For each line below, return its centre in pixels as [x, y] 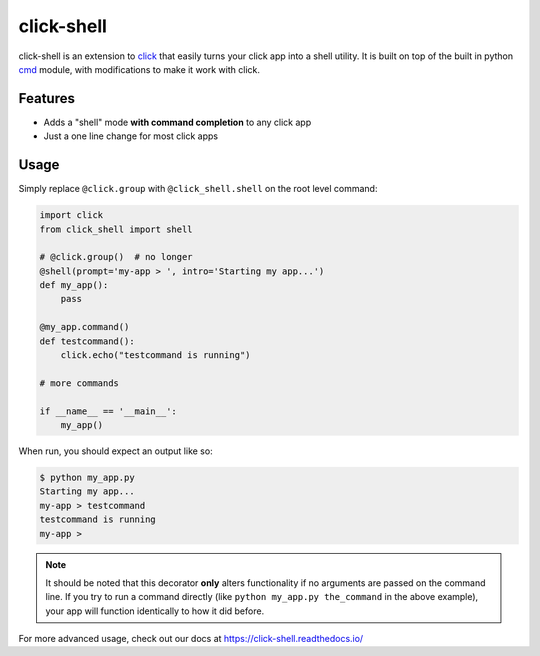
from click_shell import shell [116, 229]
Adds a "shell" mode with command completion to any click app [177, 122]
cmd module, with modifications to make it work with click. [139, 69]
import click [71, 215]
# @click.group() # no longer [116, 257]
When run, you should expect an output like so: [116, 451]
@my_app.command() [84, 327]
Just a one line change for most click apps [131, 136]
